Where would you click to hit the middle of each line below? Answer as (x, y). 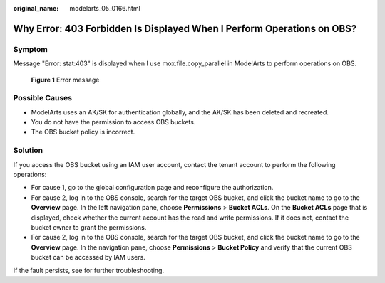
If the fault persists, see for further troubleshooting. (88, 270)
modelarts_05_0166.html (105, 8)
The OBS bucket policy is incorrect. (83, 132)
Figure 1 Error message (65, 80)
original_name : (36, 8)
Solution (28, 151)
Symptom (30, 49)
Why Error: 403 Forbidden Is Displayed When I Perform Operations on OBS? (185, 28)
